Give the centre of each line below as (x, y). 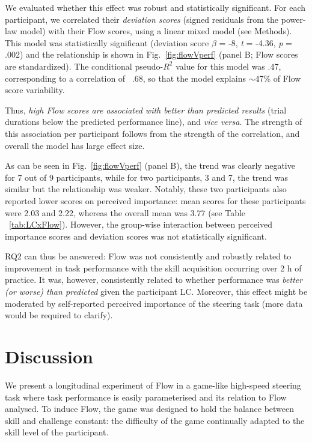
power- (293, 19)
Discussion (49, 356)
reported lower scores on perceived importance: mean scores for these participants (155, 200)
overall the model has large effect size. (75, 145)
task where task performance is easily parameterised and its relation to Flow (146, 397)
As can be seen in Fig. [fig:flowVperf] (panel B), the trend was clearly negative (150, 165)
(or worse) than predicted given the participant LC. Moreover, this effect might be (156, 292)
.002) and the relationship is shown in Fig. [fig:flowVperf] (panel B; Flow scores (151, 54)
